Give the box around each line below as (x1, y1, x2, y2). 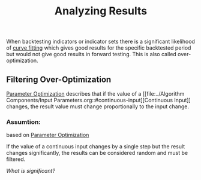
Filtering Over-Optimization (6, 74, 112, 84)
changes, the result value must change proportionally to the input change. (6, 103, 189, 110)
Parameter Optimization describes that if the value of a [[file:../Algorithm (6, 90, 185, 97)
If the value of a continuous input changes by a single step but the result (6, 143, 185, 150)
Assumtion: (6, 118, 41, 126)
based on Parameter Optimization (6, 132, 89, 139)
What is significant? (6, 167, 56, 175)
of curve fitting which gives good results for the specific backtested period (6, 44, 191, 51)
